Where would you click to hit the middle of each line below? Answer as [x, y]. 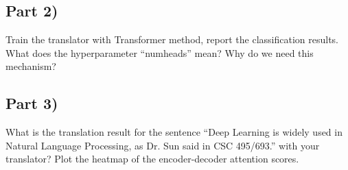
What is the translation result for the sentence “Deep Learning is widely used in [174, 132]
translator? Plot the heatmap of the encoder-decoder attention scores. [152, 159]
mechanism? [31, 66]
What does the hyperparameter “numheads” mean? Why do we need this [160, 52]
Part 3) [32, 103]
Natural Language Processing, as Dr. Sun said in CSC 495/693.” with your [163, 145]
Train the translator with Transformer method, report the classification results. [172, 39]
